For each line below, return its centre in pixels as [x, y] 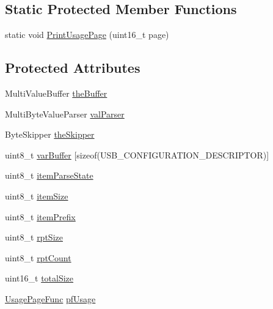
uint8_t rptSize [34, 237]
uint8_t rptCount [38, 257]
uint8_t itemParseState [49, 175]
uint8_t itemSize [37, 195]
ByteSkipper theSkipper [50, 134]
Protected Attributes [73, 68]
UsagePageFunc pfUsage [50, 298]
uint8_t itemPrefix [40, 216]
